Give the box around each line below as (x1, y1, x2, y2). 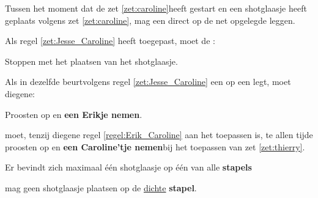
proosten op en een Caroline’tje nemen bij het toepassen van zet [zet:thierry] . (5, 140, 305, 153)
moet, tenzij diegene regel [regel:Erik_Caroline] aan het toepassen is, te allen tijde (5, 128, 313, 141)
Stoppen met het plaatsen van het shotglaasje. (5, 54, 178, 67)
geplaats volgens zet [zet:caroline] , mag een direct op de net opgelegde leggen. (5, 13, 295, 26)
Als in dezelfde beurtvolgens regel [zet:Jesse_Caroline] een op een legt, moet (5, 75, 291, 88)
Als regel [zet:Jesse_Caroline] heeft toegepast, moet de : (5, 34, 215, 47)
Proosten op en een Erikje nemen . (5, 108, 142, 120)
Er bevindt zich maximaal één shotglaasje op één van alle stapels (5, 161, 252, 174)
